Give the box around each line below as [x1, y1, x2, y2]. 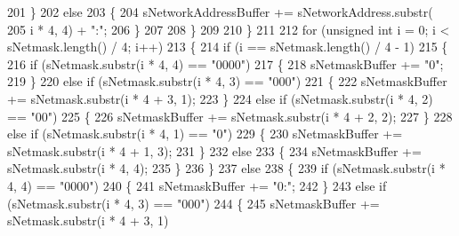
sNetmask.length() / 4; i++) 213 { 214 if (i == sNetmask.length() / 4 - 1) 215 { [7, 37, 448, 56]
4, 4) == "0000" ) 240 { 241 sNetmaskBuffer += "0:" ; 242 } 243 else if [7, 176, 387, 194]
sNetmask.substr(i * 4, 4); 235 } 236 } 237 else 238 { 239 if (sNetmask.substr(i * [7, 159, 446, 177]
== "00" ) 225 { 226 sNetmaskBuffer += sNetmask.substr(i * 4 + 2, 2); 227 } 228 [7, 106, 453, 125]
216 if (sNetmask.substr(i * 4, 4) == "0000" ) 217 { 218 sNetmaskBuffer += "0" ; [7, 54, 444, 73]
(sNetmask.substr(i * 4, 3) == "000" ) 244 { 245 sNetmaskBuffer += [7, 193, 380, 212]
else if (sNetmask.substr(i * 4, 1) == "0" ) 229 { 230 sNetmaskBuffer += [7, 124, 403, 143]
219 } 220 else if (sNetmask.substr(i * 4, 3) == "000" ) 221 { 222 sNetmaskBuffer [7, 72, 447, 90]
